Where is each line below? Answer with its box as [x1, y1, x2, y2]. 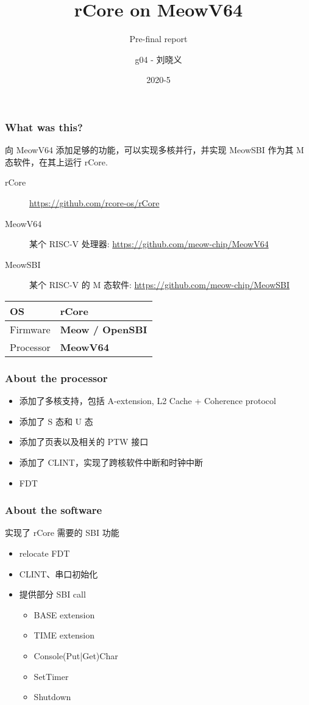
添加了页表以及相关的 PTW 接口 [19, 435, 149, 448]
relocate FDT [19, 546, 70, 559]
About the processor [5, 370, 108, 385]
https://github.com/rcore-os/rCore [29, 196, 160, 209]
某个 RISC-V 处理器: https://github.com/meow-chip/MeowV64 [29, 237, 269, 250]
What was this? [5, 119, 83, 134]
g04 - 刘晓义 [135, 52, 182, 65]
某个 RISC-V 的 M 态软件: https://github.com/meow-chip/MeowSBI [29, 278, 290, 291]
